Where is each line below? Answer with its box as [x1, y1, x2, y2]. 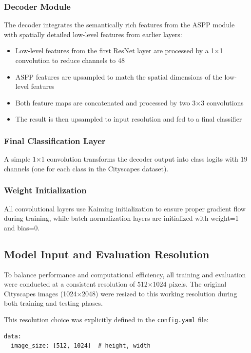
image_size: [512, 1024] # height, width [11, 342, 151, 350]
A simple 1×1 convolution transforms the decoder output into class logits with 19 [4, 154, 248, 164]
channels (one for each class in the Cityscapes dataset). [4, 163, 169, 173]
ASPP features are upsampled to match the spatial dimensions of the [15, 71, 222, 82]
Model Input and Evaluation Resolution [4, 246, 210, 261]
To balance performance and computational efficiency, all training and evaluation [4, 269, 246, 279]
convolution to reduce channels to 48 [15, 55, 125, 65]
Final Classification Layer [4, 134, 106, 146]
